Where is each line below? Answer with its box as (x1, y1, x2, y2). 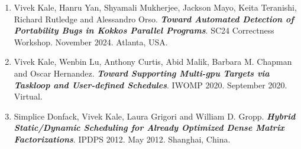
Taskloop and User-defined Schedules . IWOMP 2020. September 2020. (14, 78, 287, 91)
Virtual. (14, 90, 43, 102)
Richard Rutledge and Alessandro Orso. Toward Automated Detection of (14, 12, 294, 25)
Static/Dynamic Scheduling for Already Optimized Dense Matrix (14, 121, 284, 134)
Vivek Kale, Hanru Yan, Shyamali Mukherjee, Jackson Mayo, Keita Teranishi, (14, 1, 297, 13)
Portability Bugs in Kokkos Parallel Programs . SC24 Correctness (14, 24, 274, 37)
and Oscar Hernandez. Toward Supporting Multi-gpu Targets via (14, 67, 270, 79)
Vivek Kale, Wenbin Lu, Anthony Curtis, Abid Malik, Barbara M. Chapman (14, 55, 292, 68)
